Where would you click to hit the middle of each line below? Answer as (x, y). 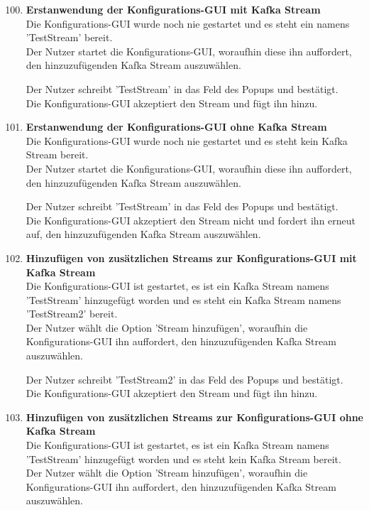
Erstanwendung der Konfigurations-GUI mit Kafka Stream (173, 9)
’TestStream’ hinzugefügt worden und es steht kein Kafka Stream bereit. (183, 459)
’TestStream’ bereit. (69, 37)
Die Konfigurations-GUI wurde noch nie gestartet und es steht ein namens (188, 23)
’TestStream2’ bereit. (72, 314)
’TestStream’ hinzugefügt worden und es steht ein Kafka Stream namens (183, 299)
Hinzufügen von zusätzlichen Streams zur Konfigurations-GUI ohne (194, 417)
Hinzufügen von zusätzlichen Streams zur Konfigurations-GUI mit (191, 257)
